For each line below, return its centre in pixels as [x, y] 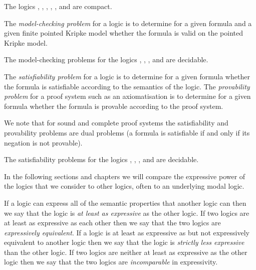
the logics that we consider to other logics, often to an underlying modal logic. [124, 186]
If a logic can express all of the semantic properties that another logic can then [125, 202]
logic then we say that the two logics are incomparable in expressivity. [111, 262]
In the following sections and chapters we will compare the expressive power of [125, 176]
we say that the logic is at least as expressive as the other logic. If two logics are [127, 213]
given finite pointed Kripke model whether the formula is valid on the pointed [124, 33]
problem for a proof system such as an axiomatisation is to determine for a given [127, 96]
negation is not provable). [43, 142]
